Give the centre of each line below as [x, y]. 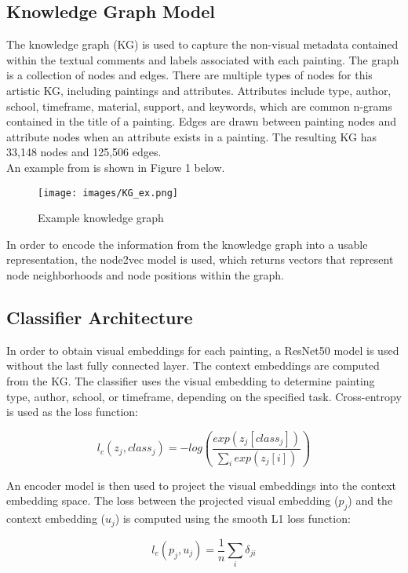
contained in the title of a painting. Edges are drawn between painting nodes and [202, 121]
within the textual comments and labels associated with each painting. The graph [203, 59]
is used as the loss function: [72, 412]
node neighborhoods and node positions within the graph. [145, 274]
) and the [370, 500]
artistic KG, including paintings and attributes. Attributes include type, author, [199, 90]
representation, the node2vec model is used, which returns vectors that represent [200, 259]
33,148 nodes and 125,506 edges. [84, 152]
